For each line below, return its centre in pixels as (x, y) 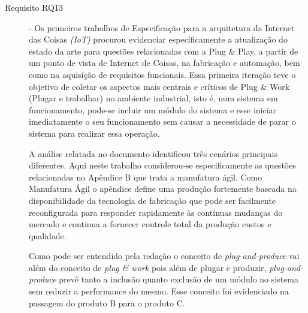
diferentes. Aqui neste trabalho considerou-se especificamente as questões (162, 165)
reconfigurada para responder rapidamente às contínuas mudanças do (156, 212)
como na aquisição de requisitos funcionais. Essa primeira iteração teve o (162, 74)
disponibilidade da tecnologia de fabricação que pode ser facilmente (153, 200)
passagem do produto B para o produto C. (107, 303)
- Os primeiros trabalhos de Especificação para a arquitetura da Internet (162, 27)
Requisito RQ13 (34, 7)
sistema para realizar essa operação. (94, 133)
